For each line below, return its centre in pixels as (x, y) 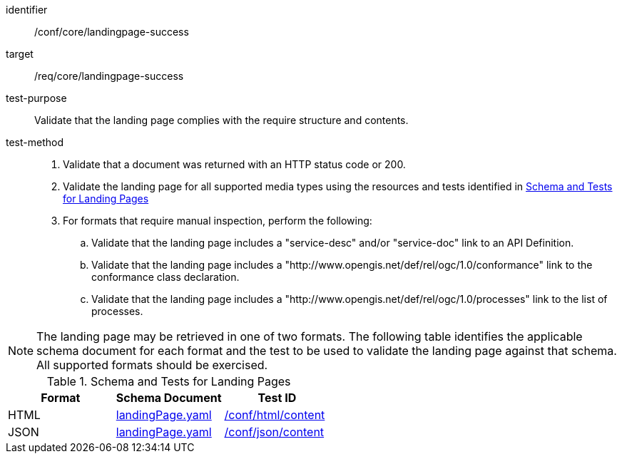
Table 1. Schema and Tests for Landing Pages (169, 381)
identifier (27, 10)
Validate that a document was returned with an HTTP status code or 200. (234, 164)
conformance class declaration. (165, 277)
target (20, 54)
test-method (35, 142)
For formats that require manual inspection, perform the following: (218, 221)
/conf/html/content (275, 415)
